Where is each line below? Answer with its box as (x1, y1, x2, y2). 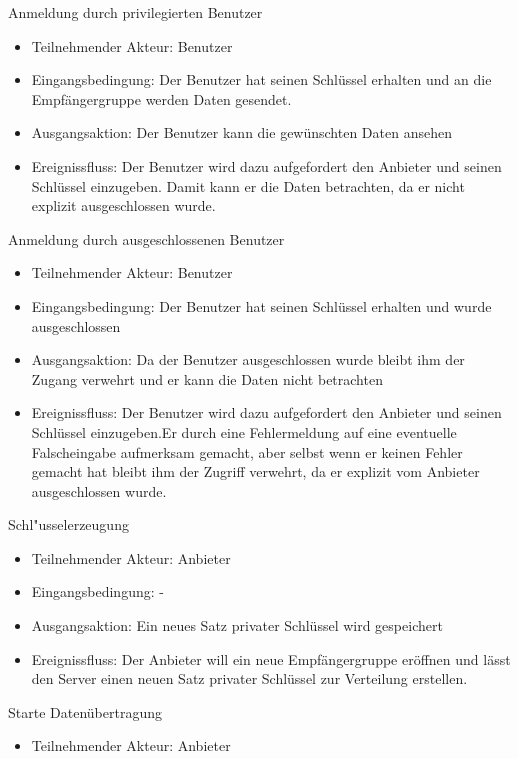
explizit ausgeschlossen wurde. (31, 195, 216, 216)
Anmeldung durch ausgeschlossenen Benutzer (8, 228, 285, 249)
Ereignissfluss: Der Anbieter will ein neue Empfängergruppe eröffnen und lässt (31, 648, 511, 669)
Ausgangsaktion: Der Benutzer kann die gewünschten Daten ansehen (31, 122, 452, 143)
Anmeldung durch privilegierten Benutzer (8, 2, 263, 22)
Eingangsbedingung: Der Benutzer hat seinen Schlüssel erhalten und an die (31, 69, 492, 90)
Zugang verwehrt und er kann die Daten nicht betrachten (31, 368, 383, 389)
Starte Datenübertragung (8, 701, 162, 722)
